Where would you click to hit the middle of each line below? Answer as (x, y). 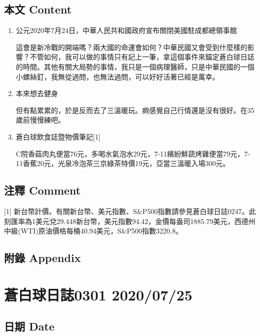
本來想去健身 (37, 93)
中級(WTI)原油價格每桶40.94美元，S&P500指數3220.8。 (93, 231)
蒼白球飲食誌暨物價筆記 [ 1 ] (58, 136)
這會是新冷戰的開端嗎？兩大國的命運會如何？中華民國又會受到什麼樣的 (132, 47)
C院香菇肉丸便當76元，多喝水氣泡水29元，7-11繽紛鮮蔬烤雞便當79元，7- (133, 153)
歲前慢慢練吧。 (40, 120)
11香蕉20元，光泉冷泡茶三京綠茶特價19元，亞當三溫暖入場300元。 (123, 163)
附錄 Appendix (43, 258)
